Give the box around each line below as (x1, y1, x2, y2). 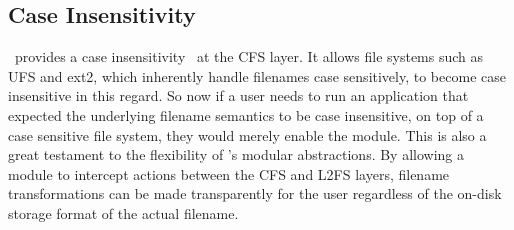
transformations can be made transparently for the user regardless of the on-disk (8, 183, 502, 204)
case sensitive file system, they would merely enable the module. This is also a (8, 124, 487, 145)
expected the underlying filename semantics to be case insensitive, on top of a (8, 104, 484, 125)
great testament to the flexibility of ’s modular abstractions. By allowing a (8, 144, 465, 165)
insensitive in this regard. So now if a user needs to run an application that (8, 85, 469, 106)
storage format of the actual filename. (8, 202, 239, 223)
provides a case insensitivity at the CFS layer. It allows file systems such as (14, 46, 484, 67)
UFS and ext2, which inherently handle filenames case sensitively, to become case (8, 65, 506, 86)
